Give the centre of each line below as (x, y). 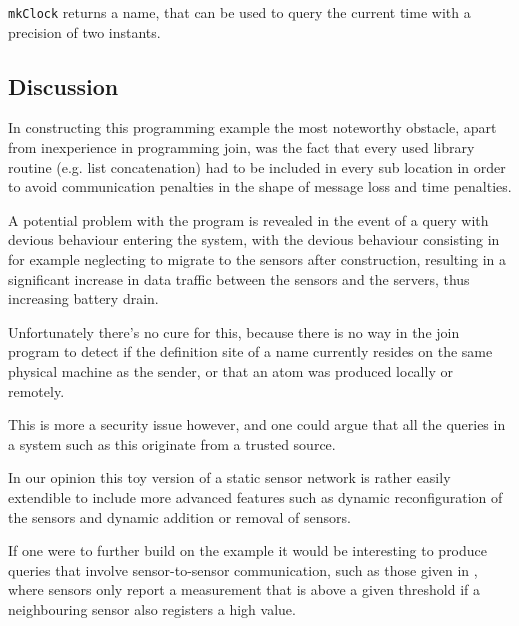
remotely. (36, 390)
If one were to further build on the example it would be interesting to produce (248, 550)
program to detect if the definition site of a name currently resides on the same (250, 351)
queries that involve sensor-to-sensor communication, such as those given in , (243, 569)
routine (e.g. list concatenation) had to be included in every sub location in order (257, 166)
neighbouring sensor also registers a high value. (152, 608)
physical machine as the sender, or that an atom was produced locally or (230, 370)
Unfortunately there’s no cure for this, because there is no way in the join (234, 331)
